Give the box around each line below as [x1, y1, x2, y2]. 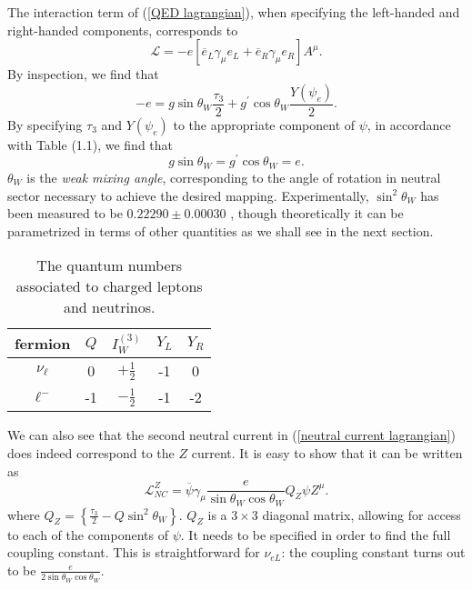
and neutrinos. [63, 296, 156, 318]
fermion [15, 333, 71, 355]
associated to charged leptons [15, 275, 203, 297]
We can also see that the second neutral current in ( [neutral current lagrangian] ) [7, 425, 456, 445]
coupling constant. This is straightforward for [7, 543, 260, 562]
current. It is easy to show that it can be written [191, 443, 463, 462]
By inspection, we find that [7, 65, 159, 84]
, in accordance [367, 115, 451, 134]
